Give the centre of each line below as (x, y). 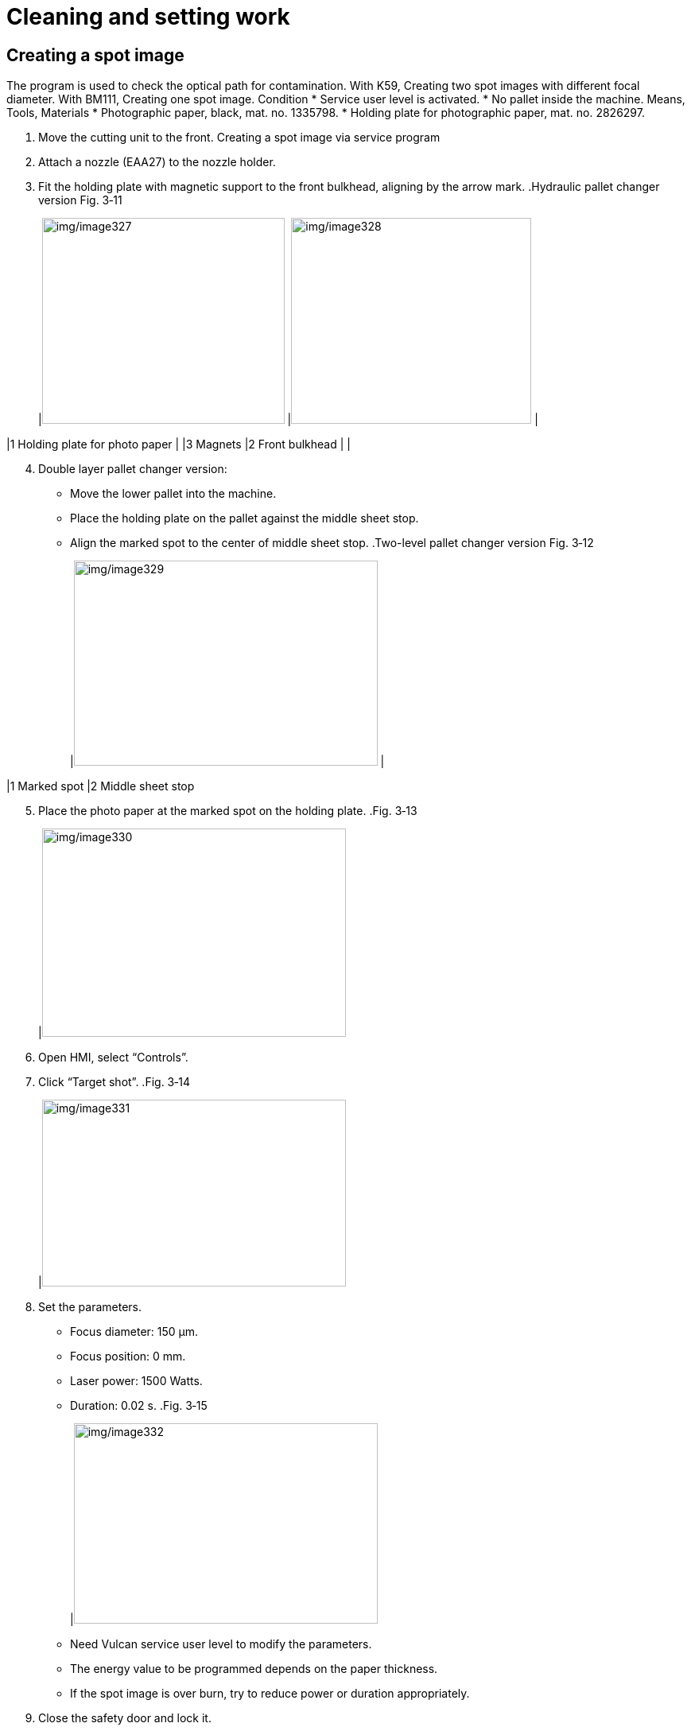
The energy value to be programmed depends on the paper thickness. (254, 1669)
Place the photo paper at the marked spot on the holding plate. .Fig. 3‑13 (228, 811)
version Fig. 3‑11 (80, 200)
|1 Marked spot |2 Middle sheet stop (101, 786)
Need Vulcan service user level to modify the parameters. (221, 1644)
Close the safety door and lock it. (125, 1718)
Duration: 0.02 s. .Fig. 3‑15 (139, 1406)
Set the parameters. (90, 1307)
